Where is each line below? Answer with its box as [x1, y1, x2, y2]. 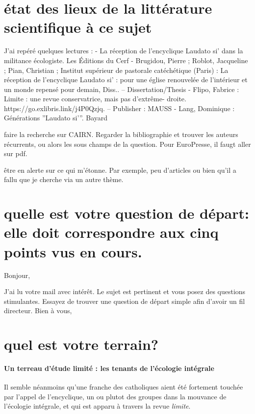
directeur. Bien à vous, [4, 305, 72, 316]
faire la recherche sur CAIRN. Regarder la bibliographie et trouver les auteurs [4, 129, 238, 139]
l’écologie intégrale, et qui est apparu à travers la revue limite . [4, 401, 191, 411]
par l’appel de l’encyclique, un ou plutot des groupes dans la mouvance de [4, 391, 227, 401]
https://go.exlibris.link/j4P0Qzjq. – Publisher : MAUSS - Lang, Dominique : [4, 103, 235, 113]
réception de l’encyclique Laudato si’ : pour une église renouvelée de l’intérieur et [4, 74, 248, 85]
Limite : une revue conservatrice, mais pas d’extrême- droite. [4, 93, 186, 104]
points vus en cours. [4, 241, 142, 261]
